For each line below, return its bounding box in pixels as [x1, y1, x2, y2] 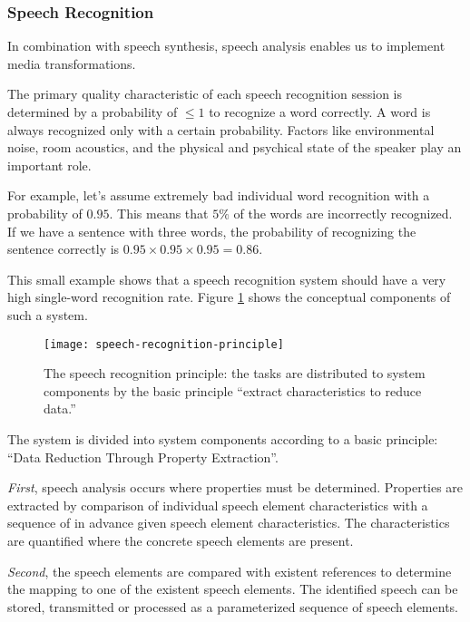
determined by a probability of [7, 102, 178, 121]
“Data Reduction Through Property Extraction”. [7, 447, 279, 466]
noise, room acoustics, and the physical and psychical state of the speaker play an [7, 138, 462, 157]
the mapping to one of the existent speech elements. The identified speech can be [7, 579, 458, 598]
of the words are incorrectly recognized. [233, 203, 453, 222]
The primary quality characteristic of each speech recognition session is [7, 84, 403, 103]
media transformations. [7, 53, 136, 73]
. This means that [109, 203, 209, 222]
